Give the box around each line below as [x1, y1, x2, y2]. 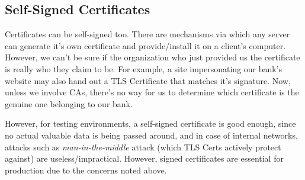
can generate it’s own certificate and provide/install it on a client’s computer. [5, 39, 286, 52]
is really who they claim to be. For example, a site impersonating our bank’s [5, 62, 282, 75]
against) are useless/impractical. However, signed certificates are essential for [5, 152, 284, 165]
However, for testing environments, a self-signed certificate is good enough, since [5, 117, 296, 130]
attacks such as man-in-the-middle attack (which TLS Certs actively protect [5, 140, 281, 153]
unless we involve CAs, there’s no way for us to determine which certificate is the [5, 86, 299, 98]
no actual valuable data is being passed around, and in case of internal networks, [5, 128, 298, 141]
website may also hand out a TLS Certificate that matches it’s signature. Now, [5, 74, 291, 86]
